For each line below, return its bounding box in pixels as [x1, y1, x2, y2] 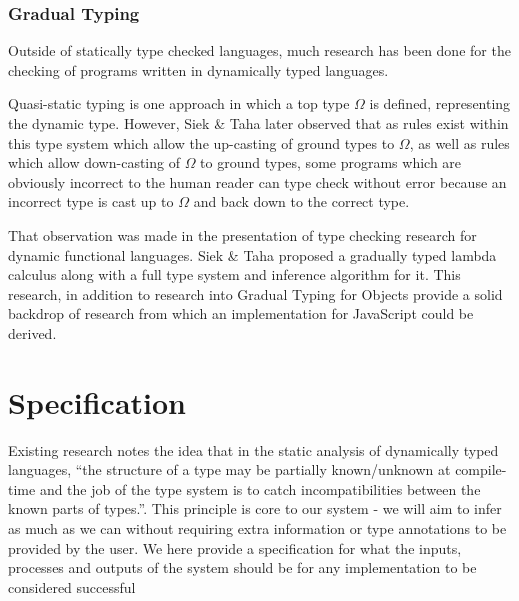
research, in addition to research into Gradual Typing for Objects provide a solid [8, 283, 503, 304]
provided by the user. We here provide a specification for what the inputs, [8, 537, 462, 558]
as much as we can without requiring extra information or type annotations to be [8, 518, 507, 539]
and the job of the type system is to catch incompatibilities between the [39, 478, 481, 499]
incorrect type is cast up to [8, 191, 174, 212]
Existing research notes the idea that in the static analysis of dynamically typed [8, 439, 499, 460]
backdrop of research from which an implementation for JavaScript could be [8, 303, 474, 324]
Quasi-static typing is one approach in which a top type [8, 93, 350, 114]
